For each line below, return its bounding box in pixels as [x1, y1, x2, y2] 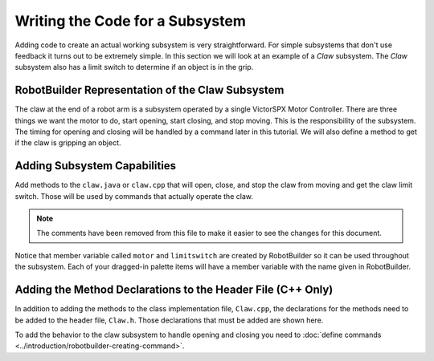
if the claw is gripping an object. [14, 138, 121, 148]
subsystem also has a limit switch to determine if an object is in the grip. [14, 63, 254, 72]
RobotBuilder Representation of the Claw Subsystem [14, 83, 285, 97]
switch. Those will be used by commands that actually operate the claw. [14, 191, 253, 201]
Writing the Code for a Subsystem [14, 12, 247, 30]
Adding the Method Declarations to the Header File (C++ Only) [14, 283, 334, 297]
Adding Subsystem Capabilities [14, 159, 177, 172]
